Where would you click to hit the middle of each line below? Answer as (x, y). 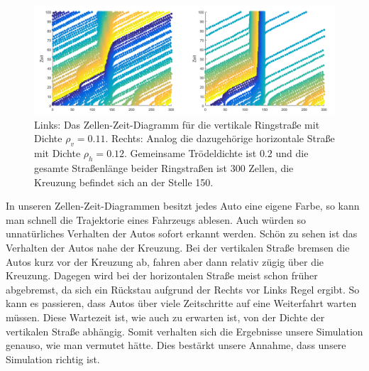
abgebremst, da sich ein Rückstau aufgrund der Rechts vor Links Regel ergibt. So (183, 289)
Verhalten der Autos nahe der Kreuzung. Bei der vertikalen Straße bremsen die (178, 247)
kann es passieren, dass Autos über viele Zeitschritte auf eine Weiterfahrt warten (181, 303)
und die (292, 153)
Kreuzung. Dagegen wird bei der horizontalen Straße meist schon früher (162, 275)
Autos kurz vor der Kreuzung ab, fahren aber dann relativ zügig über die (165, 261)
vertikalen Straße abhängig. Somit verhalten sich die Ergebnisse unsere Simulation (184, 331)
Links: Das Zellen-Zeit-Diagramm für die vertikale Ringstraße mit (177, 124)
